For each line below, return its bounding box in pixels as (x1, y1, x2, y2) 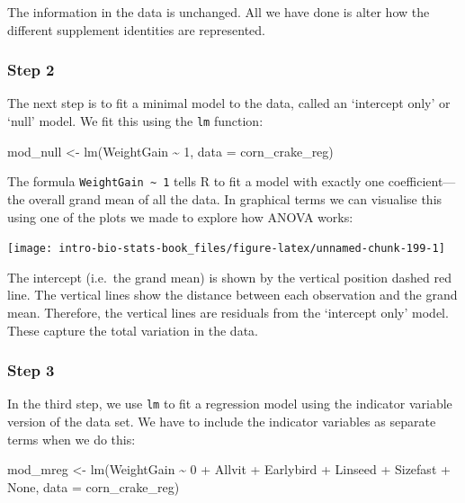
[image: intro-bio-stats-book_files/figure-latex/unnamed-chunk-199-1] (7, 242, 445, 256)
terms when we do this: (7, 429, 136, 448)
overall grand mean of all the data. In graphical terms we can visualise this (29, 189, 443, 208)
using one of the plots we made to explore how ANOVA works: (7, 207, 353, 226)
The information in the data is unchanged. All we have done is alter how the (7, 3, 430, 21)
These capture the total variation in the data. (7, 320, 258, 339)
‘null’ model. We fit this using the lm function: (7, 112, 264, 130)
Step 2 (7, 58, 55, 81)
